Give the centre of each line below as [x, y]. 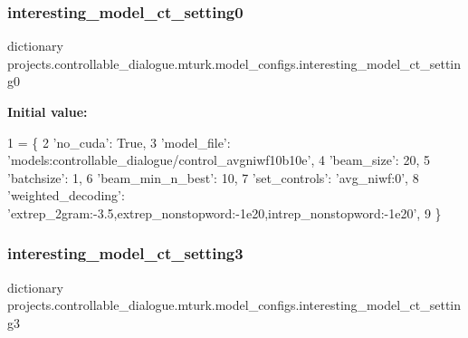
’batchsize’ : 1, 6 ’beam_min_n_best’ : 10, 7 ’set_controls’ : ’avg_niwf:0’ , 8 [213, 177]
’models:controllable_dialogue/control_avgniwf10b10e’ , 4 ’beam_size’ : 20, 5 [219, 160]
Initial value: [48, 111]
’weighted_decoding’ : [66, 195]
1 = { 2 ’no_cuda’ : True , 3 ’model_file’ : [119, 142]
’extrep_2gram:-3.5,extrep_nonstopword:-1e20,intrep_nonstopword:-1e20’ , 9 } [224, 212]
